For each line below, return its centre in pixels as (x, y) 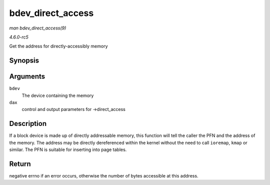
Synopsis (24, 61)
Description (28, 124)
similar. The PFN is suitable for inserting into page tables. (68, 149)
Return (20, 164)
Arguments (27, 77)
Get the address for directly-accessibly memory (58, 46)
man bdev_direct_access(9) (38, 28)
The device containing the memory (58, 95)
